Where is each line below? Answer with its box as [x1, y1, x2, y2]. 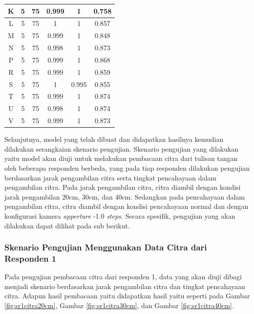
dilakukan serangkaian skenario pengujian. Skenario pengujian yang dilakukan [4, 143, 239, 154]
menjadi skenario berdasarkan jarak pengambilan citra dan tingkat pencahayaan [4, 281, 245, 291]
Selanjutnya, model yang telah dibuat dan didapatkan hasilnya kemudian [4, 134, 224, 144]
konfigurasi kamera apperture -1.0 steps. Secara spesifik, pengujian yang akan [4, 210, 235, 221]
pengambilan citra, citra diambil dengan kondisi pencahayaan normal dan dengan [4, 201, 249, 211]
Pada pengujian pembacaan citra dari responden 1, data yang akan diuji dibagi [4, 271, 242, 282]
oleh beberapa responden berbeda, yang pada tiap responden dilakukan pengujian [4, 162, 250, 173]
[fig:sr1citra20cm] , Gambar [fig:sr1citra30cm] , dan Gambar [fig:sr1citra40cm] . [4, 300, 234, 311]
